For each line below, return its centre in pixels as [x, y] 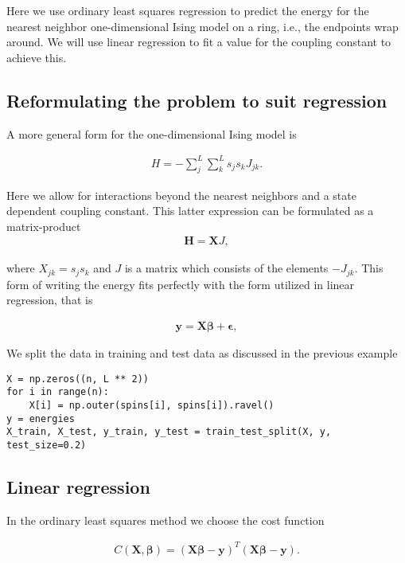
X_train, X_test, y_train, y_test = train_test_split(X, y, [169, 432]
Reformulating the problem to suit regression [197, 100]
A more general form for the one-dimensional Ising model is [152, 133]
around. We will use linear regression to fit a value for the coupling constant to [199, 42]
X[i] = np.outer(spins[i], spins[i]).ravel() [152, 405]
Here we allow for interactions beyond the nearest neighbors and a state [181, 195]
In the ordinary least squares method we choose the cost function [166, 520]
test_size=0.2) [47, 445]
